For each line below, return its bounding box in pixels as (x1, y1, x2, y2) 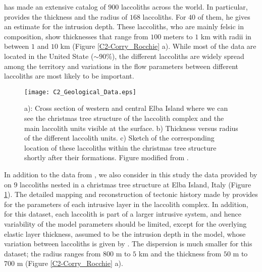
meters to (163, 31, 193, 41)
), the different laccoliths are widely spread (112, 50, 244, 61)
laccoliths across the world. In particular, (121, 2, 248, 12)
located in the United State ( (4, 50, 94, 61)
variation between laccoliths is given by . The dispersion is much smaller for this (4, 238, 252, 249)
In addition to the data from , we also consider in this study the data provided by (4, 169, 257, 179)
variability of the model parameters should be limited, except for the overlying (4, 218, 247, 229)
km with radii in (200, 31, 251, 41)
